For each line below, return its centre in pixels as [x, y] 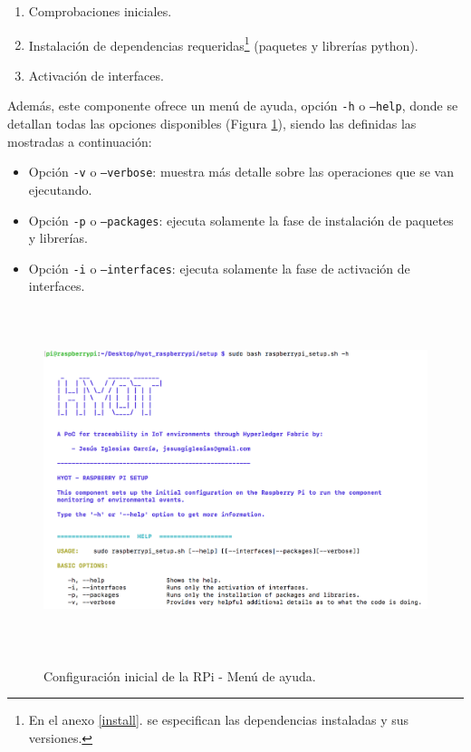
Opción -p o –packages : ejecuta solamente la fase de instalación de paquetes [241, 220]
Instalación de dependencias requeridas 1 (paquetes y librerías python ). [223, 43]
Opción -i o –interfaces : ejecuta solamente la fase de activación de [219, 268]
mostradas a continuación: [80, 141]
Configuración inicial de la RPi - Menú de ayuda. [180, 675]
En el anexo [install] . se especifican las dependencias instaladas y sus [219, 720]
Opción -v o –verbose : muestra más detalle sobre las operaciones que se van [241, 172]
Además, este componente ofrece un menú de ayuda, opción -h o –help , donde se [233, 106]
